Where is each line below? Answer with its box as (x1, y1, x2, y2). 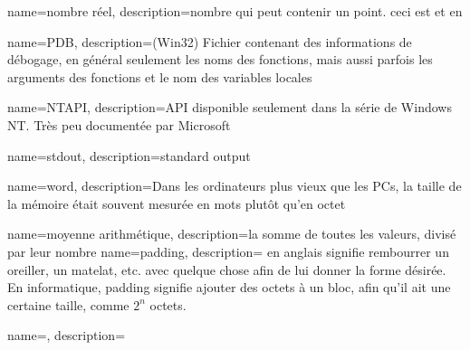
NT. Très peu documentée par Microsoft (7, 115, 231, 134)
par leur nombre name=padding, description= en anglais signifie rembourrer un (7, 241, 449, 260)
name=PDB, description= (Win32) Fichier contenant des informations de (7, 32, 412, 51)
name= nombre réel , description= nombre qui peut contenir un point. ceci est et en (7, 2, 463, 20)
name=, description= (7, 326, 126, 345)
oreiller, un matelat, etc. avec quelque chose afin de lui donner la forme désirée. (7, 260, 446, 279)
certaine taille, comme (7, 295, 129, 314)
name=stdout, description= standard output (7, 146, 251, 165)
